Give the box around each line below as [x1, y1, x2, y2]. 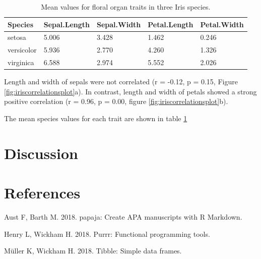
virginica [8, 57, 34, 68]
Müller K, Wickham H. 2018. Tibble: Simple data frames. [4, 245, 182, 256]
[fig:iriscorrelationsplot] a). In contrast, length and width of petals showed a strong [4, 86, 257, 96]
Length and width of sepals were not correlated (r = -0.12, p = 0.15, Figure [4, 76, 238, 87]
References [4, 182, 81, 203]
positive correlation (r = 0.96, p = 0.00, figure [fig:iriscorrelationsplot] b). [4, 96, 228, 107]
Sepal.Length [43, 19, 90, 29]
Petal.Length [148, 19, 193, 29]
